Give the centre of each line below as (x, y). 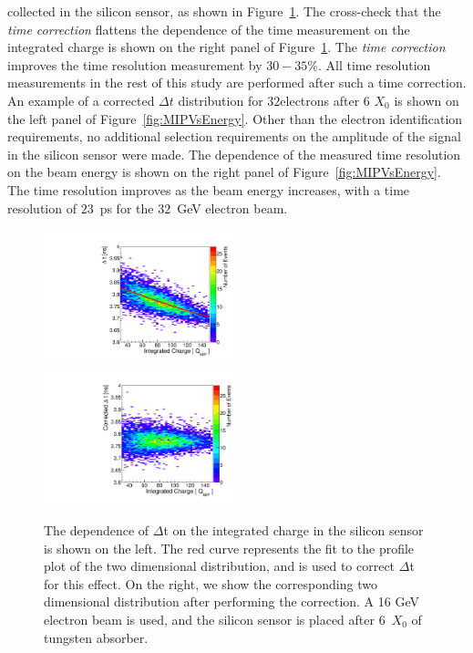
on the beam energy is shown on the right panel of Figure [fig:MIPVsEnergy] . (224, 172)
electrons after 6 (325, 100)
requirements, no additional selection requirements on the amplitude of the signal (234, 136)
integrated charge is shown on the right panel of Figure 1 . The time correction (226, 47)
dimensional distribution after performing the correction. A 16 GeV (231, 601)
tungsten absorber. (96, 637)
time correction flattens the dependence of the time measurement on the (209, 29)
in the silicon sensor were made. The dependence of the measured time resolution (234, 154)
